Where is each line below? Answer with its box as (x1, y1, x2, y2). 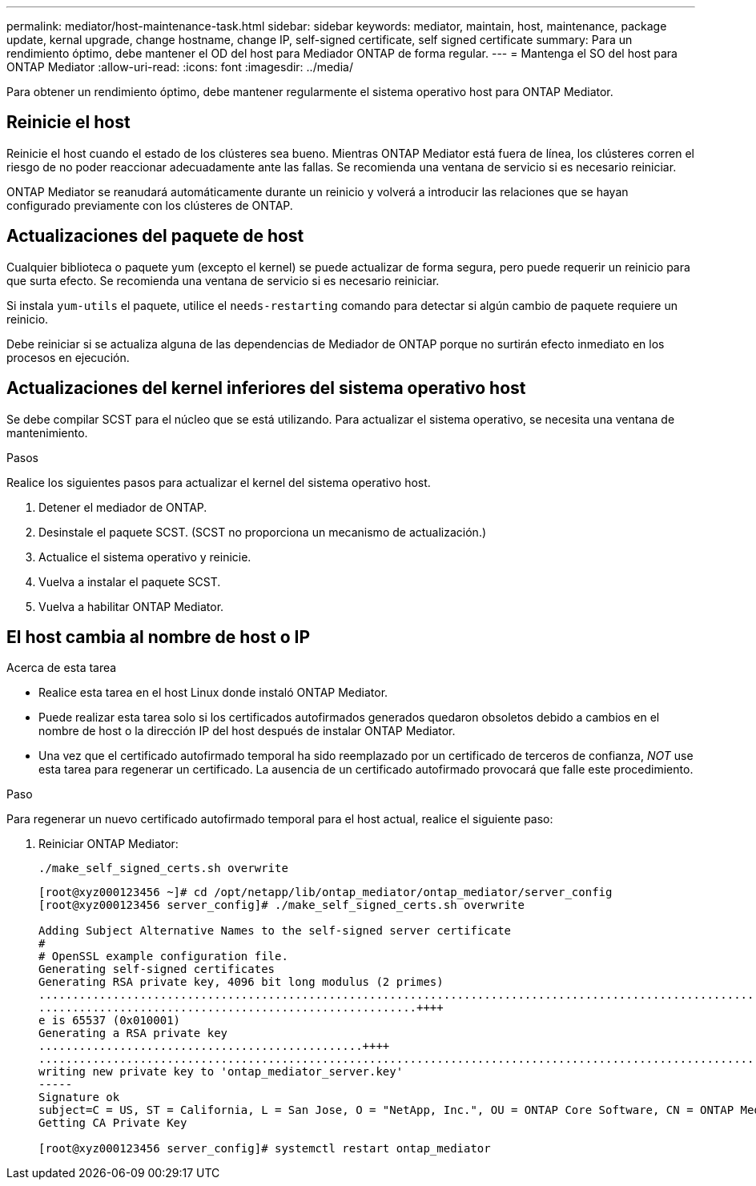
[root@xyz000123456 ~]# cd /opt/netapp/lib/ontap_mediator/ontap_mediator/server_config (38, 886, 613, 899)
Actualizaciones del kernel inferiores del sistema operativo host (6, 378, 526, 399)
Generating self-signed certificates (38, 963, 275, 976)
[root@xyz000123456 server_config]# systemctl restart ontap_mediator (38, 1142, 491, 1156)
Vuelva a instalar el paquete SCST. (38, 574, 221, 589)
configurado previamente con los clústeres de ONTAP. (6, 198, 293, 212)
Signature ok (38, 1091, 120, 1104)
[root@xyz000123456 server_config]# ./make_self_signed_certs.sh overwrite (38, 899, 525, 912)
